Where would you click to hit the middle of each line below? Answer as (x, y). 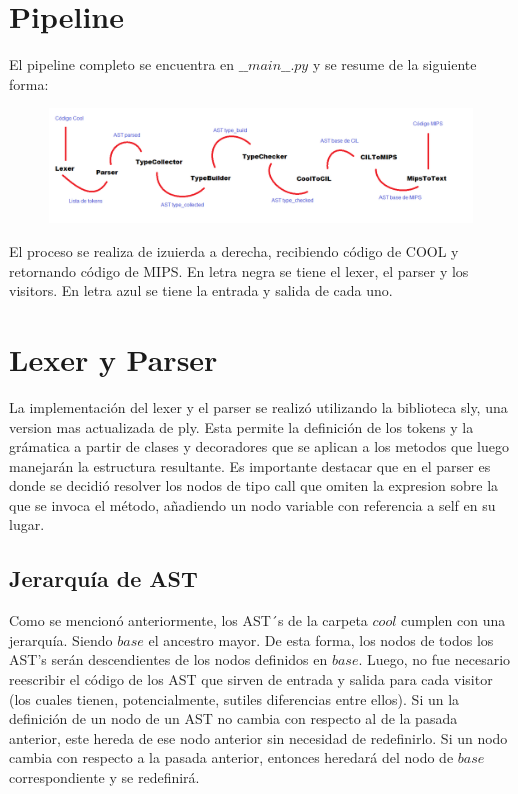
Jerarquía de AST (103, 578)
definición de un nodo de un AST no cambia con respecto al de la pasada (233, 718)
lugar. (27, 524)
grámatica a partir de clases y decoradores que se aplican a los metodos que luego (259, 446)
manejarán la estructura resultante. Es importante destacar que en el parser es (250, 465)
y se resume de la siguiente (394, 64)
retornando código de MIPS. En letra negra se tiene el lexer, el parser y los (239, 270)
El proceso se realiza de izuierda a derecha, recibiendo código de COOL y (234, 251)
